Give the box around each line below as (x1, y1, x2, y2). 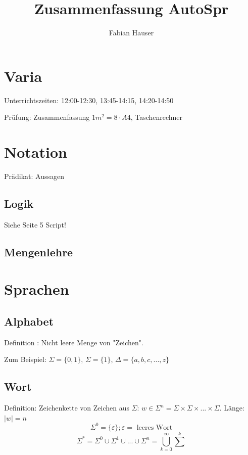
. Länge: (219, 402, 244, 413)
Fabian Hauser (109, 27, 154, 38)
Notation (4, 142, 67, 162)
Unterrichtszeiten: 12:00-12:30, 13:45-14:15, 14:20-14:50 (4, 95, 174, 105)
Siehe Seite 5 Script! (4, 219, 66, 230)
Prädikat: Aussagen (4, 170, 65, 181)
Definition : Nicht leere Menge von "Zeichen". (4, 337, 143, 347)
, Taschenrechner (130, 112, 183, 122)
